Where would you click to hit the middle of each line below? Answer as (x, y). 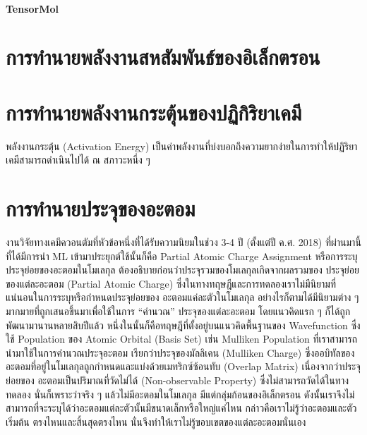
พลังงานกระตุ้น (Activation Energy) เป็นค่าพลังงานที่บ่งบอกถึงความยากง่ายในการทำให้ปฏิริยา (182, 146)
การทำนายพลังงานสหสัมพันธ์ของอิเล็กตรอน (163, 57)
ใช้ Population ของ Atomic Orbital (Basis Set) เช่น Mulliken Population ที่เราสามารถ (182, 339)
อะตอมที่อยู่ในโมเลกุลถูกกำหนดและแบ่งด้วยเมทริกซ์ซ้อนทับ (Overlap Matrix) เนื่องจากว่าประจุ (183, 366)
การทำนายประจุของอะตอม (101, 208)
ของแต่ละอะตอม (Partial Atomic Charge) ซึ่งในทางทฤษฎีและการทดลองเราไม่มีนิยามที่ (171, 283)
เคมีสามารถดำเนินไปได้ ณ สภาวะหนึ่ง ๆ (78, 160)
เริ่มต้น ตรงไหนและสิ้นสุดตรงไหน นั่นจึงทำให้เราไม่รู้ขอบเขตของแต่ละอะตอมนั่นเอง (156, 421)
